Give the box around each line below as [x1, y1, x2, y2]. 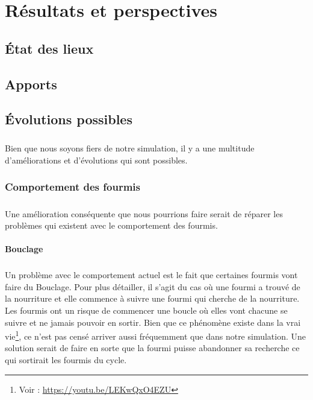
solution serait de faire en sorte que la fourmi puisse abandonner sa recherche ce [5, 341, 300, 354]
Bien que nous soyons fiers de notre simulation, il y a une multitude [5, 142, 255, 154]
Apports [5, 74, 57, 93]
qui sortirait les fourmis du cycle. [5, 354, 127, 366]
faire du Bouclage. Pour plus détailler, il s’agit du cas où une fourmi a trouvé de [5, 280, 300, 293]
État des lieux [5, 39, 94, 57]
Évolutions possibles [5, 110, 132, 129]
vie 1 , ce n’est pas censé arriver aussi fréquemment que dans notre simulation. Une [5, 328, 306, 342]
